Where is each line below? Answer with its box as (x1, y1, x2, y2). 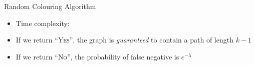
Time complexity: (16, 17, 70, 28)
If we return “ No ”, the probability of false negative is (16, 51, 179, 61)
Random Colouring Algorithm (4, 1, 96, 11)
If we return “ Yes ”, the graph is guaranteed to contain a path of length (16, 34, 233, 45)
